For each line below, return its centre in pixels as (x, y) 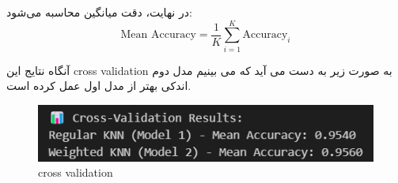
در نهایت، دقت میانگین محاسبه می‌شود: (99, 12)
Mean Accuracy (158, 35)
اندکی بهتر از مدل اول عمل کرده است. (99, 86)
